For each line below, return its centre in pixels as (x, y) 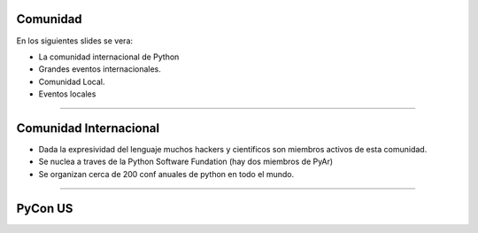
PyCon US (45, 208)
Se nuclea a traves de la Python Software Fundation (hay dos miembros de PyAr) (186, 162)
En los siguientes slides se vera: (74, 41)
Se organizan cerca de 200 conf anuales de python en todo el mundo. (166, 174)
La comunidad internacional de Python (109, 57)
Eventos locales (67, 94)
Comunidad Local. (72, 82)
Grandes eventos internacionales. (100, 69)
